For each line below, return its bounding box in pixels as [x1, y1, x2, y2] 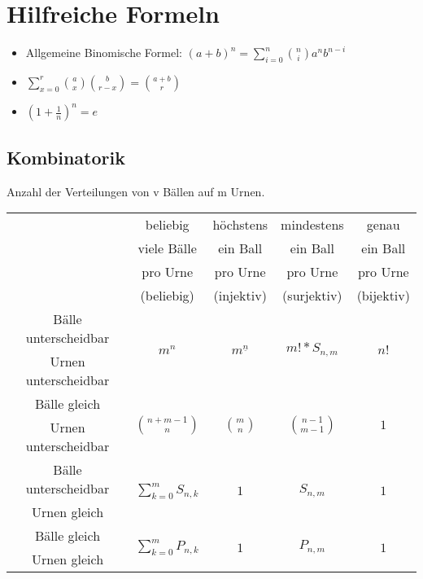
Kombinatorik [7, 144, 125, 169]
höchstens [212, 215, 268, 235]
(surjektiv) [282, 286, 342, 305]
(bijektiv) [356, 286, 410, 305]
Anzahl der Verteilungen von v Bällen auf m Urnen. [7, 182, 265, 200]
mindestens [281, 215, 344, 235]
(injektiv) [213, 286, 267, 305]
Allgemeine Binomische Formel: [25, 44, 183, 61]
